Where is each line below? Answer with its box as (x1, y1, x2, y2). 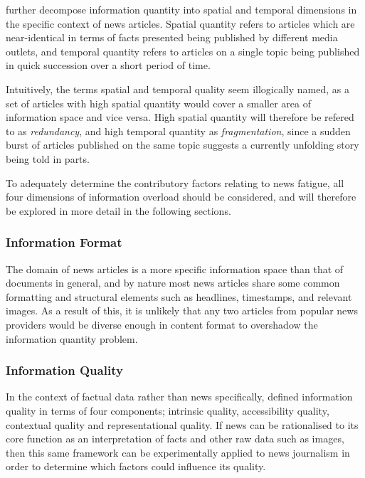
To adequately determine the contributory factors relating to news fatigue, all (6, 175, 344, 190)
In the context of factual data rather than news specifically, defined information (6, 389, 353, 404)
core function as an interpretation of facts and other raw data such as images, (6, 431, 344, 446)
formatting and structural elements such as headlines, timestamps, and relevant (6, 289, 352, 304)
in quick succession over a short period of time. (6, 58, 211, 73)
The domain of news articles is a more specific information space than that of (6, 261, 344, 276)
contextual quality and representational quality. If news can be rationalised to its (6, 417, 359, 432)
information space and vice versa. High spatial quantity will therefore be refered (6, 110, 354, 124)
